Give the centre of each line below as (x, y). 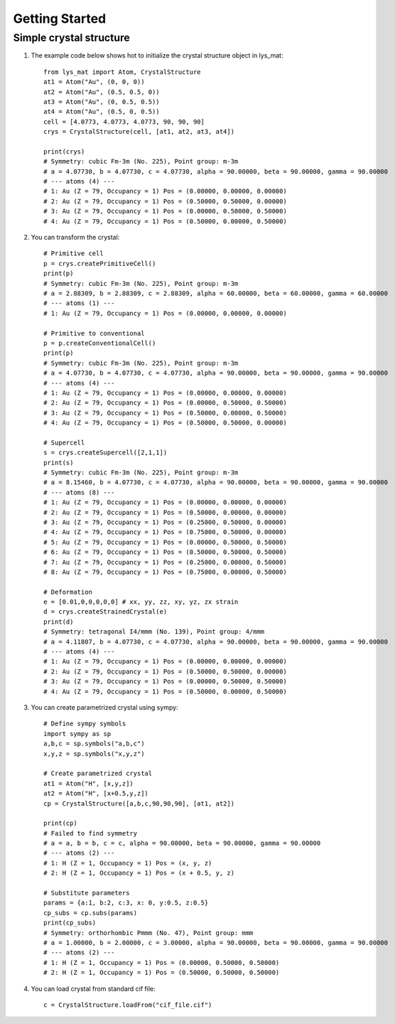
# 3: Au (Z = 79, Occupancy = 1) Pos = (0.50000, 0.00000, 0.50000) (165, 413)
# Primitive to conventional (94, 333)
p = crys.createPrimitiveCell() (100, 263)
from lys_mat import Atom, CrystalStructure (123, 72)
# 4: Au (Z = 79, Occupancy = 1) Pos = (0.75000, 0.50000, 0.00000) (165, 532)
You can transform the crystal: (75, 238)
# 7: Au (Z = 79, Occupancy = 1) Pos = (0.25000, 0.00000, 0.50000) (165, 562)
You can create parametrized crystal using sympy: (104, 707)
